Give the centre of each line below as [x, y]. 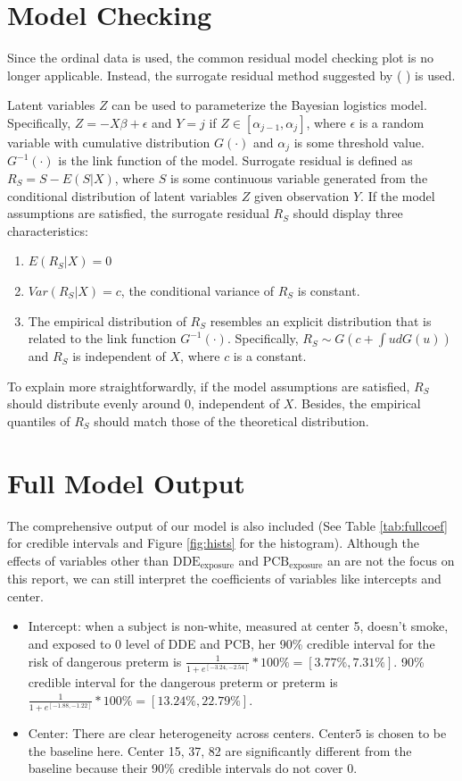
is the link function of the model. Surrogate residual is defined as [235, 160]
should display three [348, 213]
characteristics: [48, 230]
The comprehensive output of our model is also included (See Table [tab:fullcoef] [227, 525]
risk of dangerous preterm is [105, 661]
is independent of [119, 356]
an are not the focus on [391, 560]
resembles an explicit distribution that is [321, 320]
